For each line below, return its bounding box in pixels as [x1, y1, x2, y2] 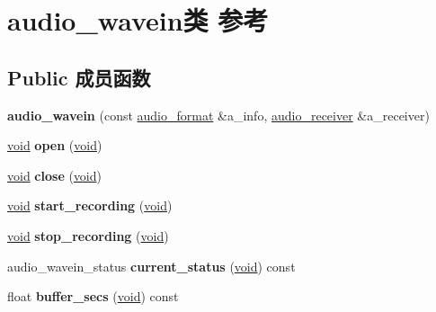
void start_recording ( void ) [7, 196, 173, 215]
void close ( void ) [7, 165, 102, 184]
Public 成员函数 [7, 63, 151, 91]
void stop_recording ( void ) [7, 226, 169, 245]
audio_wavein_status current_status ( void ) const [7, 256, 296, 275]
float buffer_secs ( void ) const [7, 287, 179, 306]
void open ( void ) [7, 136, 102, 155]
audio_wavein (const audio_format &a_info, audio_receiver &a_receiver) [7, 105, 430, 124]
